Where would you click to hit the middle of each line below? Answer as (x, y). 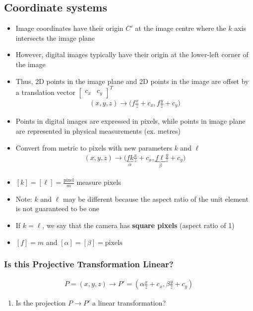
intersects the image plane (55, 38)
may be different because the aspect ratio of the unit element (156, 198)
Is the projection (41, 303)
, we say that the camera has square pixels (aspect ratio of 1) (138, 225)
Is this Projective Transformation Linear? (89, 264)
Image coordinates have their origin (69, 28)
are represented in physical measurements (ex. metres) (98, 131)
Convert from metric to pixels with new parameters (94, 147)
